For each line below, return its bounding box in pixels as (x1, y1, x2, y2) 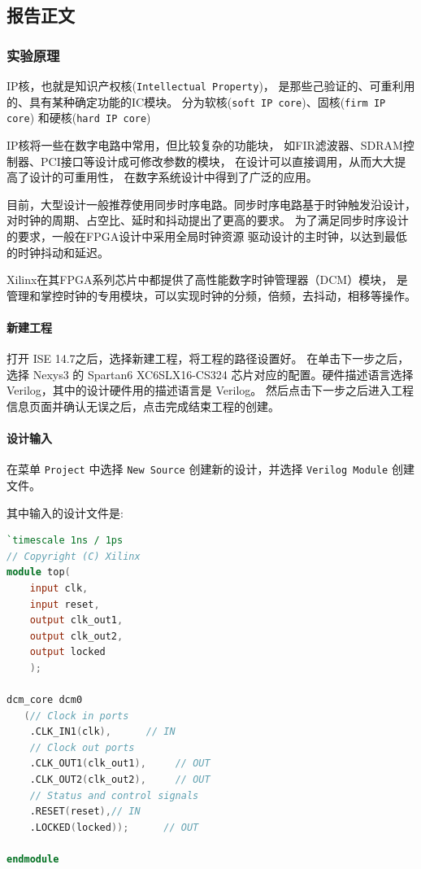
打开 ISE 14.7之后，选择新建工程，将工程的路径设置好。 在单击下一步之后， (7, 350, 410, 367)
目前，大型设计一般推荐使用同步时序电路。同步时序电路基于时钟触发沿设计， (7, 195, 416, 212)
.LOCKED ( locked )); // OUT (29, 821, 199, 833)
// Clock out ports (29, 741, 135, 753)
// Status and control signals (29, 789, 199, 801)
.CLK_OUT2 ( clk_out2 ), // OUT (29, 774, 210, 786)
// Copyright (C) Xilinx (7, 550, 141, 562)
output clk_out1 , (29, 614, 124, 627)
